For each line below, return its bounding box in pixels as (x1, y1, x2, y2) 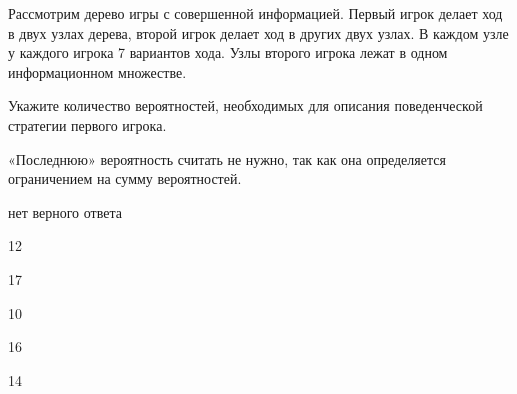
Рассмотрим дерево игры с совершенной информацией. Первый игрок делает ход (8, 3, 503, 23)
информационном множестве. (8, 61, 187, 82)
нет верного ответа (8, 201, 122, 222)
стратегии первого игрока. (8, 114, 167, 135)
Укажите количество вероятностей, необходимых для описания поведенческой (8, 95, 483, 116)
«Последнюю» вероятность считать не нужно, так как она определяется (8, 148, 446, 169)
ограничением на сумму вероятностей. (8, 168, 242, 189)
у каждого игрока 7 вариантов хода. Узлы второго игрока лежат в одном (8, 42, 448, 63)
